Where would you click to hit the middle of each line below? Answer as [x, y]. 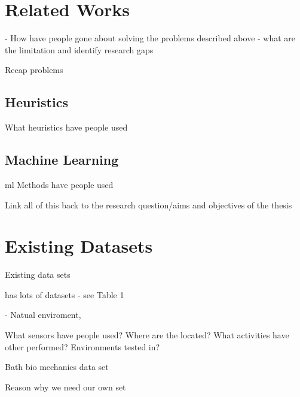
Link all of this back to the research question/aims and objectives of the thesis [149, 204]
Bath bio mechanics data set [57, 367]
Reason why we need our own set [65, 387]
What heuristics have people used [66, 127]
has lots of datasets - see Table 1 [65, 294]
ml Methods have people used [59, 184]
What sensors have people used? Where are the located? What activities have [147, 335]
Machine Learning [62, 160]
